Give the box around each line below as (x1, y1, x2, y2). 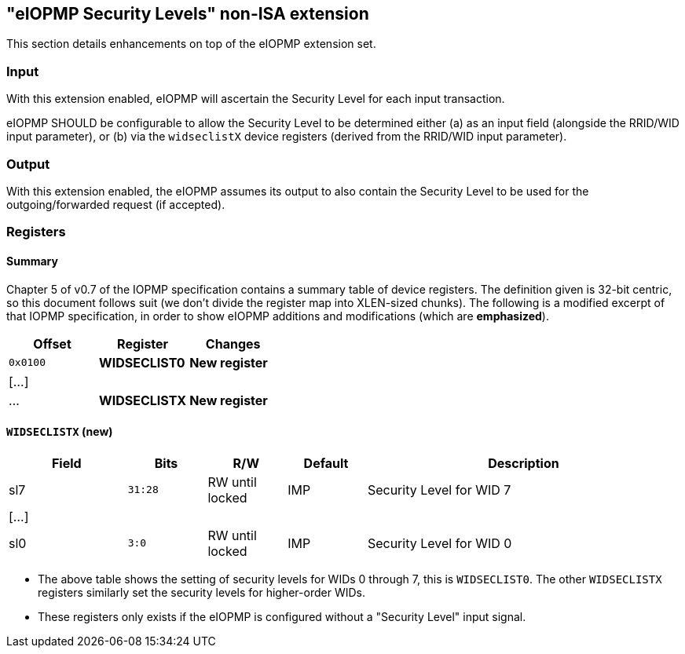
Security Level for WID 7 (367, 481, 511, 498)
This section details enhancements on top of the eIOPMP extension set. (6, 37, 376, 51)
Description (488, 455, 559, 471)
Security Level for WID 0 (367, 535, 512, 551)
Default (303, 455, 349, 471)
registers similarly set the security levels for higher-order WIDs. (38, 585, 365, 599)
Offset (33, 335, 71, 352)
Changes (205, 335, 261, 352)
